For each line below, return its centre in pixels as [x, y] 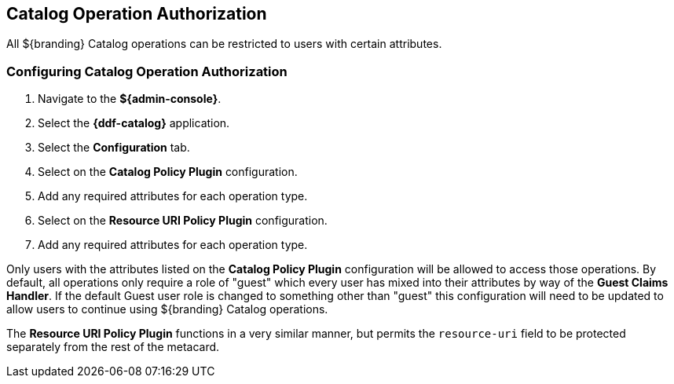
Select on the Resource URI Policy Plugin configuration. [183, 221]
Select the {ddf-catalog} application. [134, 123]
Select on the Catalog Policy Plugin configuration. [168, 172]
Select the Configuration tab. [114, 148]
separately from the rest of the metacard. [113, 347]
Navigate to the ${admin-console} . [130, 99]
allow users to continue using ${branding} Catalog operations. [167, 309]
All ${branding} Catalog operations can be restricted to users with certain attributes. [224, 44]
